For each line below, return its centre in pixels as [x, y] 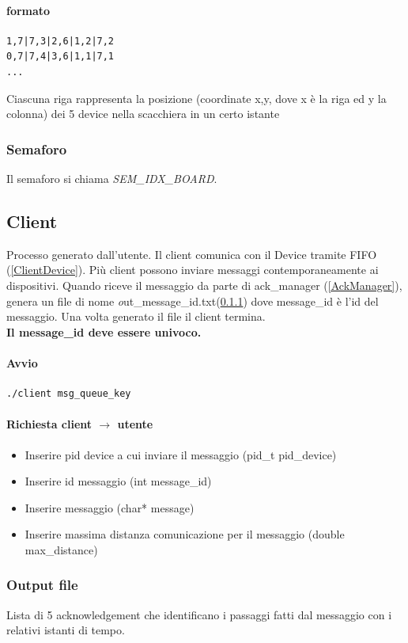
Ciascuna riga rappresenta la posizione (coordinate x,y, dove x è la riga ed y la [196, 98]
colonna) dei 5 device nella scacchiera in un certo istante [143, 114]
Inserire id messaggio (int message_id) [118, 481]
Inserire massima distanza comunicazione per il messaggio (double [185, 534]
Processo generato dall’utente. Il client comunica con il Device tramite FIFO [192, 254]
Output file [42, 585]
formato [28, 10]
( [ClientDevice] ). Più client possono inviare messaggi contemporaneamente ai [193, 270]
